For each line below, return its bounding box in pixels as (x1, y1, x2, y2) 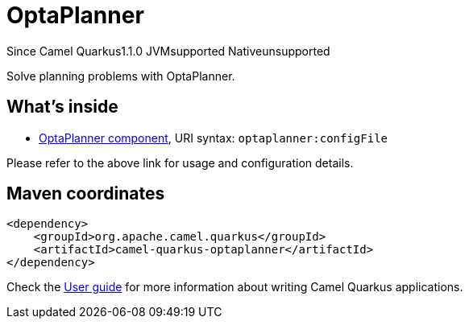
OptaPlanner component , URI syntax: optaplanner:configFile (39, 130, 388, 145)
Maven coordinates (6, 183, 165, 204)
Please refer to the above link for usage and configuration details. (6, 155, 354, 170)
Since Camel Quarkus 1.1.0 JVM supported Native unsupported (6, 43, 330, 58)
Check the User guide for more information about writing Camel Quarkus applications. (6, 280, 463, 294)
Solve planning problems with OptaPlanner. (6, 68, 235, 83)
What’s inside (6, 97, 118, 117)
